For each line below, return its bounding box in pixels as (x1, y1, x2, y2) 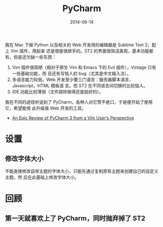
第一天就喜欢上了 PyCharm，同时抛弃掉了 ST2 (5, 214, 145, 222)
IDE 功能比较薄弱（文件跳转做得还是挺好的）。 (12, 89, 104, 95)
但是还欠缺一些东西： (13, 54, 56, 60)
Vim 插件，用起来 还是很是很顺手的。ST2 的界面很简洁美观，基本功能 (10, 48, 149, 54)
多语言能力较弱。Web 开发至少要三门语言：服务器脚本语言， (12, 76, 134, 82)
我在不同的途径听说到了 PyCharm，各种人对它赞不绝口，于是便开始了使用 (5, 99, 153, 105)
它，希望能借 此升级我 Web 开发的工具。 (5, 105, 86, 111)
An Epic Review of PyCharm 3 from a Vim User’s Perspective (12, 115, 134, 121)
